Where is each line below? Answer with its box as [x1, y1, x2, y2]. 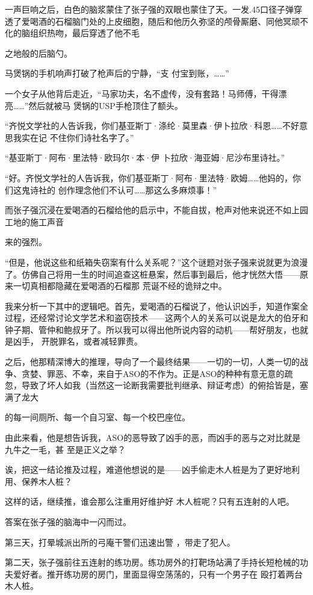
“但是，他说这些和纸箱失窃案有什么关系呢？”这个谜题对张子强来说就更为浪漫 [5, 255, 308, 268]
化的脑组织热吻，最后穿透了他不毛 [5, 26, 140, 39]
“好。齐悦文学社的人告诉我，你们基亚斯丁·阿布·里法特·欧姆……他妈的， [5, 171, 293, 184]
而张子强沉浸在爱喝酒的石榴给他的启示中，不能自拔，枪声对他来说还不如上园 [5, 204, 308, 216]
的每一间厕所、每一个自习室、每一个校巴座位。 [5, 411, 190, 423]
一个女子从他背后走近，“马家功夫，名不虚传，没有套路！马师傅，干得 [5, 87, 279, 99]
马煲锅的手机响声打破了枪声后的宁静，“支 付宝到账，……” [5, 67, 229, 79]
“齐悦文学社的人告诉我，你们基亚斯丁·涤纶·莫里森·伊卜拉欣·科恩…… [5, 119, 282, 132]
